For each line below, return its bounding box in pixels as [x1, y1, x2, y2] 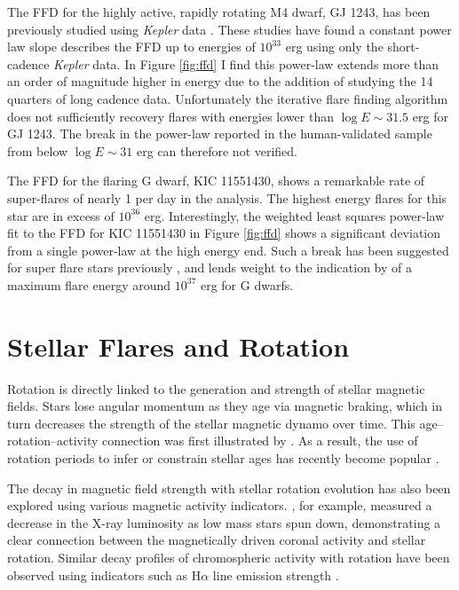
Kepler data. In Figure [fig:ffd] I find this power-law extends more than [53, 54, 439, 73]
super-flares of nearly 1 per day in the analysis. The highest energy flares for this [7, 188, 447, 207]
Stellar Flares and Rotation [7, 327, 350, 364]
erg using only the [285, 37, 384, 56]
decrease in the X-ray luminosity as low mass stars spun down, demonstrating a [7, 513, 441, 531]
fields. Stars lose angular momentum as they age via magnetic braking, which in [7, 397, 443, 415]
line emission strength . [212, 565, 339, 584]
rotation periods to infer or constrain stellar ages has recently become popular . [7, 449, 439, 467]
